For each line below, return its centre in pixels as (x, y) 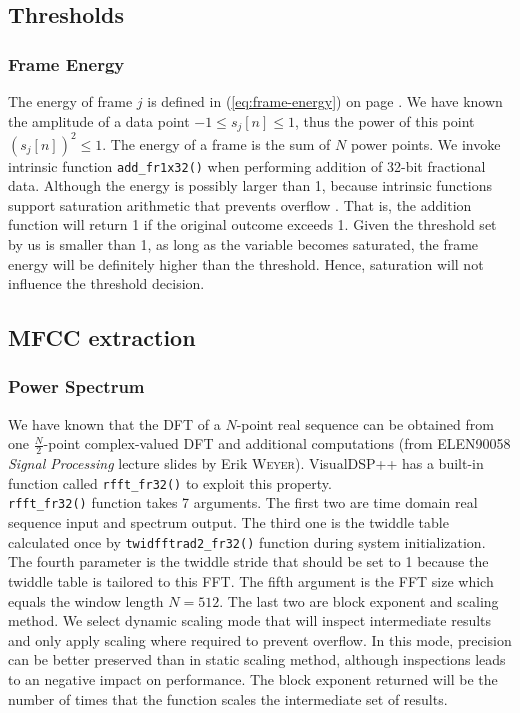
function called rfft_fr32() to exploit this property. (170, 482)
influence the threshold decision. (106, 283)
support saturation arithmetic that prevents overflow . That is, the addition (240, 204)
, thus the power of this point (385, 120)
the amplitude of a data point (99, 120)
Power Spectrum (76, 386)
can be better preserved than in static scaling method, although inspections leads (257, 659)
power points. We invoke (425, 143)
